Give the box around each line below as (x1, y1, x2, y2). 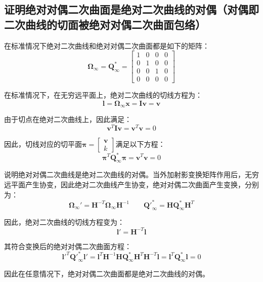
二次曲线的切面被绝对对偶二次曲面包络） (4, 16, 206, 32)
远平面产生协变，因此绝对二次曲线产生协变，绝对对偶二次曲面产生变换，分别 (4, 179, 259, 189)
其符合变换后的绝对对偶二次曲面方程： (4, 240, 131, 251)
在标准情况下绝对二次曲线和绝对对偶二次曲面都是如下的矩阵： (4, 40, 209, 51)
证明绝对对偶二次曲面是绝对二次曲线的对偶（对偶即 (4, 2, 259, 17)
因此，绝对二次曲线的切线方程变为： (4, 217, 124, 227)
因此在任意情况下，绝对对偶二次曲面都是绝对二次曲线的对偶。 (4, 268, 209, 279)
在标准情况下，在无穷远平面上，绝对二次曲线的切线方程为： (4, 90, 202, 100)
